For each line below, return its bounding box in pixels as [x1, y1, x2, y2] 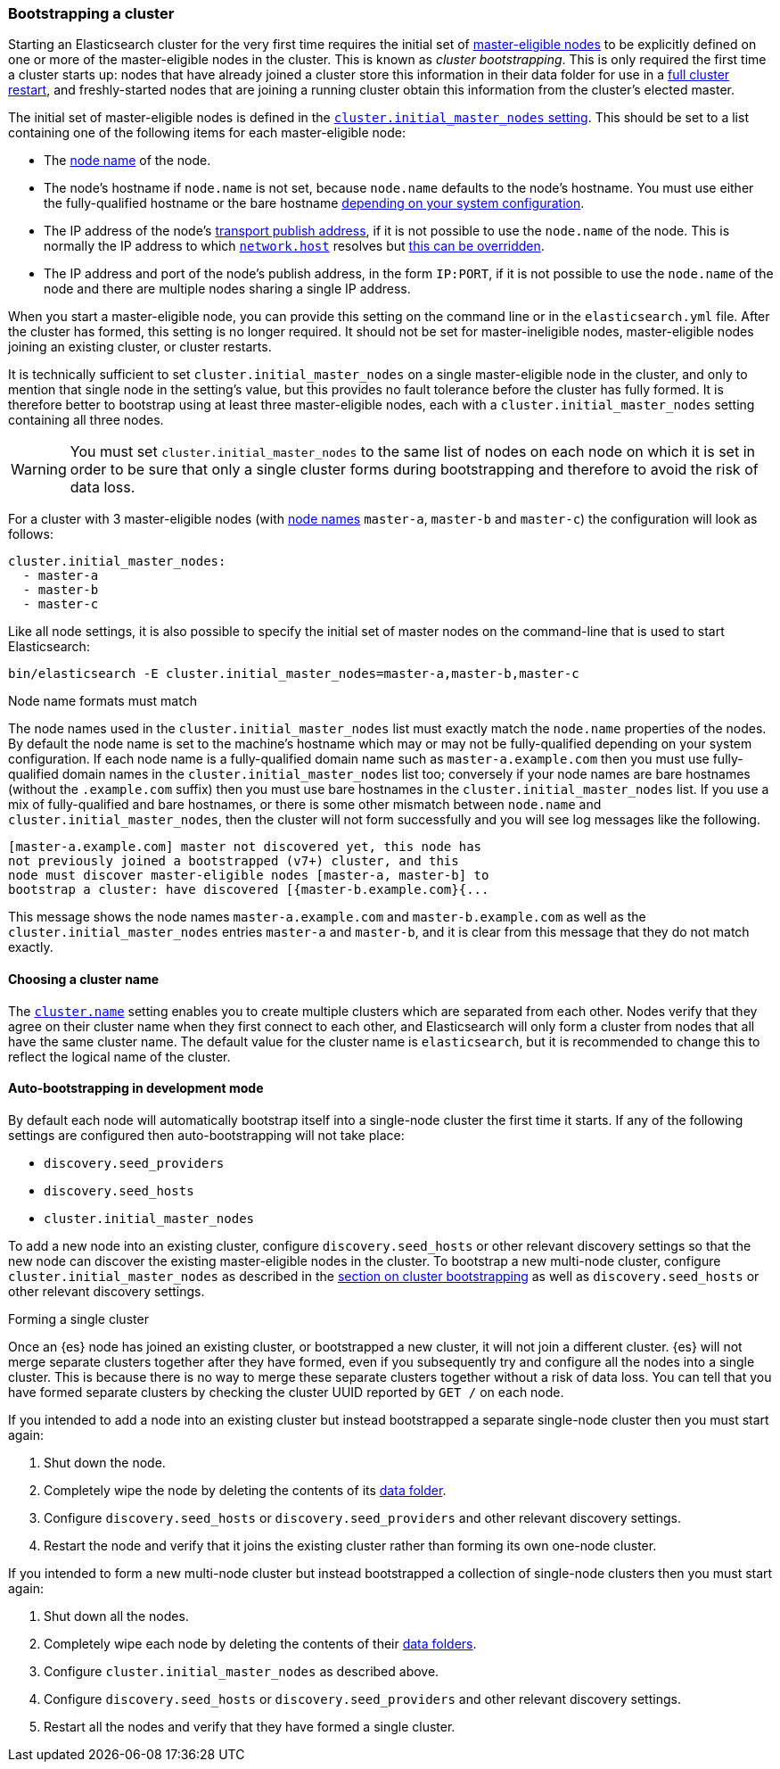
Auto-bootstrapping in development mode [8, 1080, 264, 1096]
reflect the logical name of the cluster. [8, 1048, 231, 1064]
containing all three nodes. [8, 412, 164, 428]
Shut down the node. [44, 1454, 166, 1470]
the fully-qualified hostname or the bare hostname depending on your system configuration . [44, 195, 585, 211]
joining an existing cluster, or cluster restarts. [8, 339, 272, 355]
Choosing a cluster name [8, 971, 160, 987]
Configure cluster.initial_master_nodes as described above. [44, 1663, 439, 1679]
